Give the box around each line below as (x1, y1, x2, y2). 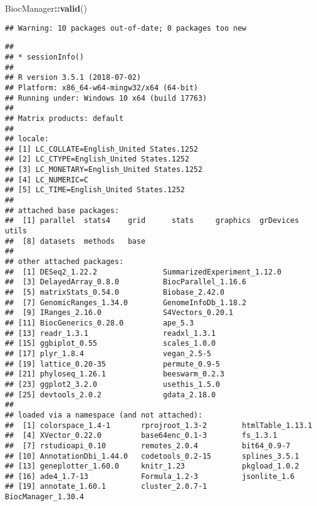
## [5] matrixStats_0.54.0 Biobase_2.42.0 (5, 288, 224, 297)
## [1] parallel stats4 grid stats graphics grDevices (5, 216, 299, 225)
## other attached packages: (5, 257, 124, 267)
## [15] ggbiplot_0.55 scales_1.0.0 (5, 339, 216, 348)
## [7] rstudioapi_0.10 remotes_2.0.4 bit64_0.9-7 (5, 441, 291, 450)
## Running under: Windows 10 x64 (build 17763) (5, 93, 207, 103)
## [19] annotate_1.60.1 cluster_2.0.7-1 (5, 482, 207, 491)
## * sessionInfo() (5, 52, 84, 61)
